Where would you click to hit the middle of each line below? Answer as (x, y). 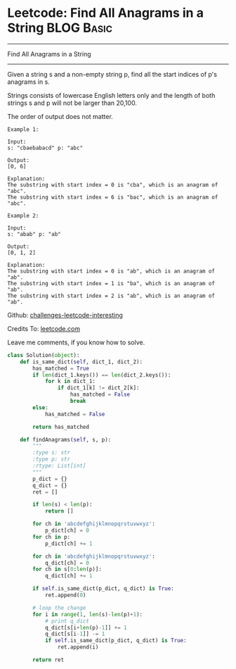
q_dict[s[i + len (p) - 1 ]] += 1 (86, 627)
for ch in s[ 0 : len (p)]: (67, 569)
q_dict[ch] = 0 (67, 563)
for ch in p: (52, 537)
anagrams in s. (29, 82)
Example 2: (23, 215)
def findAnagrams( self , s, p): (66, 439)
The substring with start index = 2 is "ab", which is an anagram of (111, 296)
